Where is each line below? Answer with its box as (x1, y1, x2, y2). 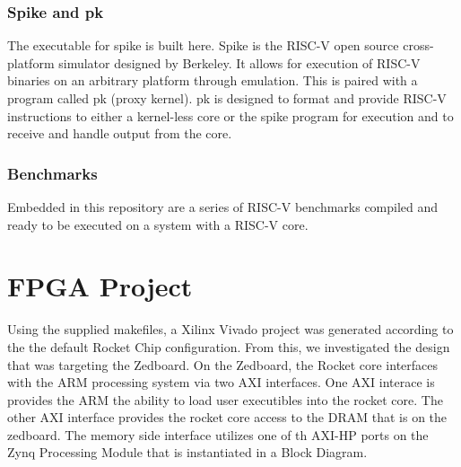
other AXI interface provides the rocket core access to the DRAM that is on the (7, 408, 448, 427)
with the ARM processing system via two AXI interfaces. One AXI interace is (7, 373, 435, 392)
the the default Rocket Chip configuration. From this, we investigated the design (7, 337, 450, 356)
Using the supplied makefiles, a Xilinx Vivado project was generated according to (7, 320, 454, 339)
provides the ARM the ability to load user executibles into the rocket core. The (7, 390, 443, 409)
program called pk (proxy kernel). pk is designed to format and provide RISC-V (7, 89, 447, 107)
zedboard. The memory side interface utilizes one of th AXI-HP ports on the (7, 425, 429, 444)
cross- (403, 36, 434, 55)
